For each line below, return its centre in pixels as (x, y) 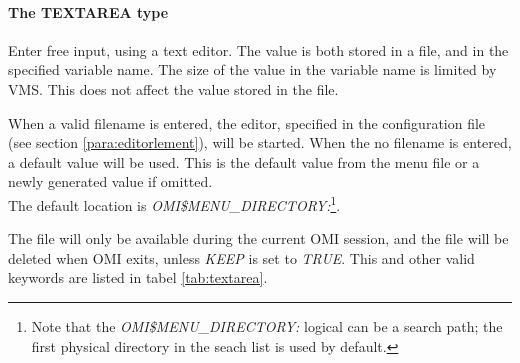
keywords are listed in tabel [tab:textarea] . (138, 277)
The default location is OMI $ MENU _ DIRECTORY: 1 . (174, 203)
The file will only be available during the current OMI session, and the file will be (258, 238)
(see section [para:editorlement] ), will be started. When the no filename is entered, (260, 142)
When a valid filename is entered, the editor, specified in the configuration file (247, 122)
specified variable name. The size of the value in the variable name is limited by (252, 69)
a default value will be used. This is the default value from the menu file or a (244, 161)
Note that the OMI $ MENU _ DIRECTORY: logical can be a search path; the (267, 325)
